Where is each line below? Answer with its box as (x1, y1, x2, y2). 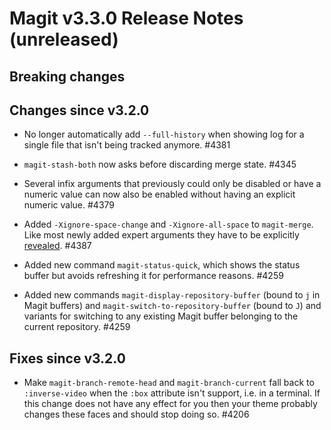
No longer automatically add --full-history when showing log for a (23, 128, 305, 141)
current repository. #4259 (23, 321, 131, 333)
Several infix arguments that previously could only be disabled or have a (23, 178, 322, 190)
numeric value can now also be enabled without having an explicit (23, 188, 296, 201)
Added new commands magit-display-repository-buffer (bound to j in (23, 289, 321, 301)
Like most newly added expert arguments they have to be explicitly (23, 229, 300, 241)
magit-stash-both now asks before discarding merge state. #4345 (23, 158, 297, 171)
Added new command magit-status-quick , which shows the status (23, 259, 301, 271)
